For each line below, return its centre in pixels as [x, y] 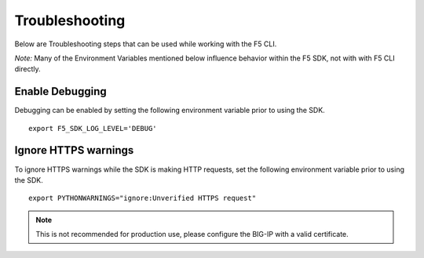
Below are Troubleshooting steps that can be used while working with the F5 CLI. [146, 44]
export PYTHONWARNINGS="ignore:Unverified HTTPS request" [143, 198]
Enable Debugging [60, 91]
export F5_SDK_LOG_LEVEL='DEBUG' [93, 128]
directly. [27, 69]
